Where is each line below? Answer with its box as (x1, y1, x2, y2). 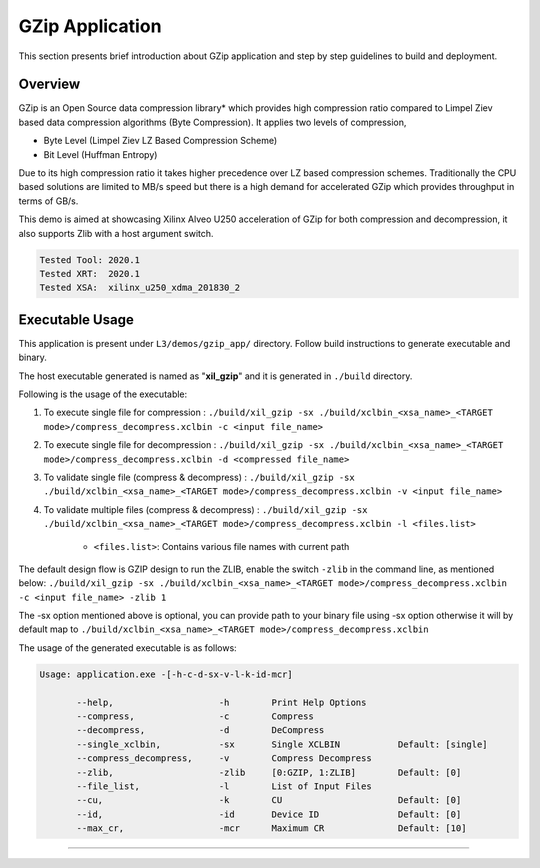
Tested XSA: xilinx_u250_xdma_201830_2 (39, 282, 240, 294)
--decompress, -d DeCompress (76, 725, 325, 736)
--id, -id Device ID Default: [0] (76, 808, 462, 820)
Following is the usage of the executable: (18, 388, 188, 400)
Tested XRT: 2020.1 (39, 268, 140, 279)
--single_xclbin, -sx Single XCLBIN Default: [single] (76, 738, 489, 750)
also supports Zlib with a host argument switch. (18, 227, 214, 239)
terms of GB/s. (18, 195, 79, 207)
